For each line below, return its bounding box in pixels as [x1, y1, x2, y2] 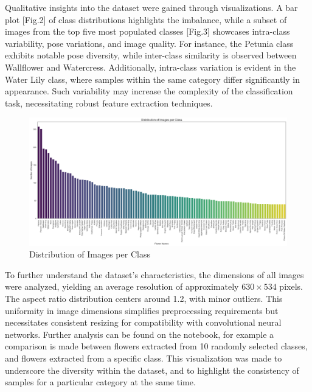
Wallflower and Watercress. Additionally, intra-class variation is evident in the [5, 60, 296, 73]
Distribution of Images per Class [29, 248, 150, 261]
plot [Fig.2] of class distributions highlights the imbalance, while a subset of [5, 13, 287, 26]
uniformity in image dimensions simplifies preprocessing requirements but [5, 304, 279, 317]
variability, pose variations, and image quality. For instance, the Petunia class [5, 37, 294, 49]
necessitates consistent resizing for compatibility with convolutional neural [5, 316, 282, 329]
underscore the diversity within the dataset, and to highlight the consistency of [5, 363, 299, 376]
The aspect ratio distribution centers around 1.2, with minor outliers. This [5, 292, 283, 305]
